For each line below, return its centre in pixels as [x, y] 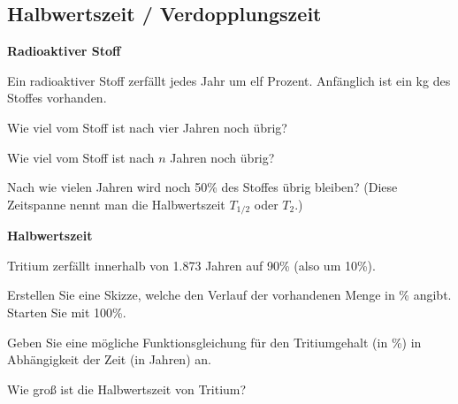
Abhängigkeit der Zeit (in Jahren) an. [109, 359]
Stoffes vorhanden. [57, 98]
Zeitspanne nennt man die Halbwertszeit [116, 204]
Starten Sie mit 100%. [67, 312]
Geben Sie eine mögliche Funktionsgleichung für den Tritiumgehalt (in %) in [214, 342]
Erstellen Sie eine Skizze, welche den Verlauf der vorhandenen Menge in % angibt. [229, 295]
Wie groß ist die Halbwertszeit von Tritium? [127, 389]
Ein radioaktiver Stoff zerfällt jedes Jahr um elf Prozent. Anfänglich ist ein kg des [229, 80]
